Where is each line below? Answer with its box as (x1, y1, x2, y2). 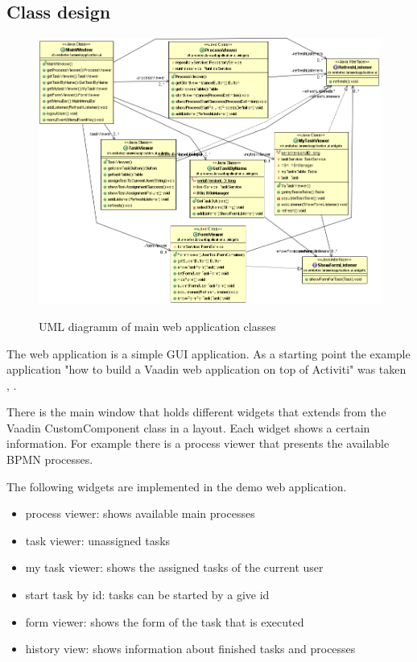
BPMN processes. (6, 451, 93, 468)
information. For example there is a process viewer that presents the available (6, 435, 390, 452)
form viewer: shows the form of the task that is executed (25, 613, 304, 630)
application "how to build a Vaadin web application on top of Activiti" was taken (6, 361, 407, 378)
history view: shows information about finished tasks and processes (25, 640, 356, 657)
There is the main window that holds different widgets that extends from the (6, 403, 386, 420)
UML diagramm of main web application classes (39, 317, 276, 334)
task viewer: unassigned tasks (25, 532, 171, 548)
